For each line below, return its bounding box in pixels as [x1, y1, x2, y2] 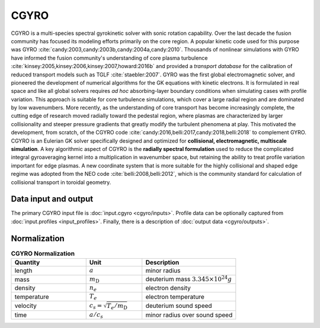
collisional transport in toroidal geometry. [11, 178, 111, 186]
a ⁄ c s [89, 311, 104, 320]
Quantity [14, 258, 40, 266]
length [14, 266, 33, 275]
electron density [145, 284, 191, 292]
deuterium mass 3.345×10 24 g [145, 274, 232, 283]
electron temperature [145, 292, 204, 301]
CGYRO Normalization [11, 249, 75, 258]
